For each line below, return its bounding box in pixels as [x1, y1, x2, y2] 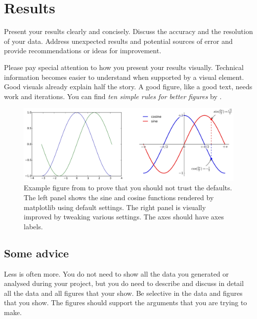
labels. [24, 221, 43, 231]
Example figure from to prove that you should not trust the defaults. [24, 182, 232, 193]
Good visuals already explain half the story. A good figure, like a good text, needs [4, 81, 253, 92]
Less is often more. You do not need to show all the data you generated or [4, 268, 229, 279]
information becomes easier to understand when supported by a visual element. [4, 71, 244, 82]
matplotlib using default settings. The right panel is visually [24, 202, 206, 212]
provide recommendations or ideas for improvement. [4, 45, 162, 56]
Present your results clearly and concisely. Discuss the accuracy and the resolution [4, 26, 253, 36]
